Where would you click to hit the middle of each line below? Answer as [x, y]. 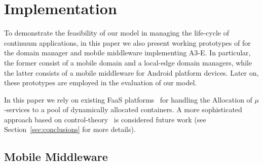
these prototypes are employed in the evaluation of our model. [101, 82]
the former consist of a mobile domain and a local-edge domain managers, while [128, 62]
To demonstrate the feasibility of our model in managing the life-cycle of [117, 33]
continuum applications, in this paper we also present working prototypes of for [127, 42]
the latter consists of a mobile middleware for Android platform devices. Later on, [131, 72]
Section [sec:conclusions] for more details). [70, 129]
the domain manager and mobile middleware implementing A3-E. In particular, [127, 53]
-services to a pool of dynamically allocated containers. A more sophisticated [123, 109]
